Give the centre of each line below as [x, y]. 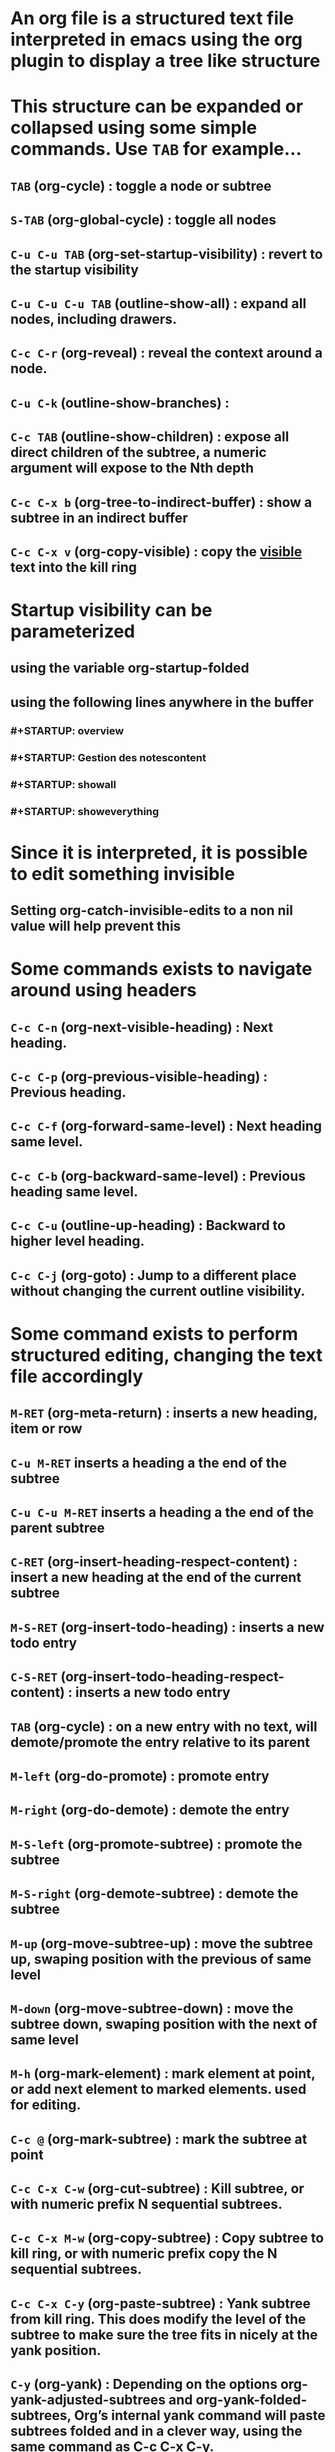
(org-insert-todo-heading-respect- [172, 1677]
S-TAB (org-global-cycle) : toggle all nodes [143, 220]
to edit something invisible [122, 873]
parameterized [73, 631]
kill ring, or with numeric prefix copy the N [144, 2253]
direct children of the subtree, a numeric [138, 452]
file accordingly [77, 1376]
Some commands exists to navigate [161, 969]
